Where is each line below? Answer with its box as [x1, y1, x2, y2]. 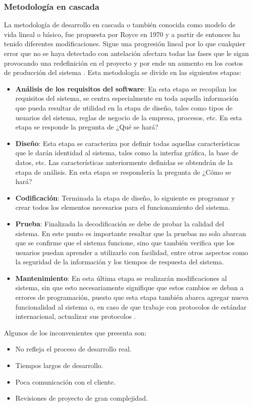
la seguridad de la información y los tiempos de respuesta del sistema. [15, 257, 224, 267]
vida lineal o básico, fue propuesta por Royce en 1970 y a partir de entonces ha [4, 29, 240, 39]
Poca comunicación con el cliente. [15, 376, 116, 387]
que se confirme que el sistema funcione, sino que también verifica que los [15, 238, 234, 248]
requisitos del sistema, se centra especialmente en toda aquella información [15, 93, 239, 103]
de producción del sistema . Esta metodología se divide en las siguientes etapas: [4, 67, 241, 77]
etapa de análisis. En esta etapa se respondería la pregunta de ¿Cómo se [15, 166, 231, 177]
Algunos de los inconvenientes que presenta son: [4, 327, 147, 337]
